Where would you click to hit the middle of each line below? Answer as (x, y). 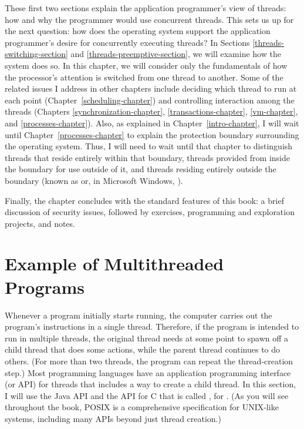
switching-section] (36, 54)
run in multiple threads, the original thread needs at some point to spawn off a (147, 338)
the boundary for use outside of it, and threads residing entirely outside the (141, 169)
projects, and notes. (40, 223)
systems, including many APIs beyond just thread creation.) (113, 418)
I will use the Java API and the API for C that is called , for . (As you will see (147, 395)
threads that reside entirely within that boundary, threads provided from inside (147, 157)
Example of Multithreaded (114, 264)
